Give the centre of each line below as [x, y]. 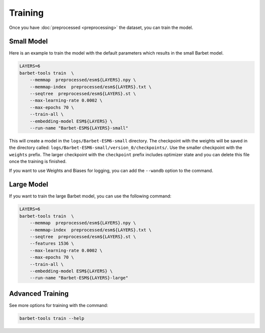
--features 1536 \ [52, 244]
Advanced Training [39, 293]
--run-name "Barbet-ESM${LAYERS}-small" [79, 128]
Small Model [28, 42]
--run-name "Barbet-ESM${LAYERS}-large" [79, 278]
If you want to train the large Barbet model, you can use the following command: [90, 196]
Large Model [29, 184]
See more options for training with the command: [59, 305]
